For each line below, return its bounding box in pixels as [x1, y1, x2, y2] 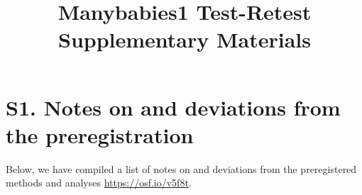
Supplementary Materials [58, 25, 311, 54]
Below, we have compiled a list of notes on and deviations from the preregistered [6, 161, 357, 176]
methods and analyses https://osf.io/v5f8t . [6, 175, 192, 190]
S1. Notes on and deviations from [6, 92, 341, 121]
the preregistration [6, 120, 194, 149]
